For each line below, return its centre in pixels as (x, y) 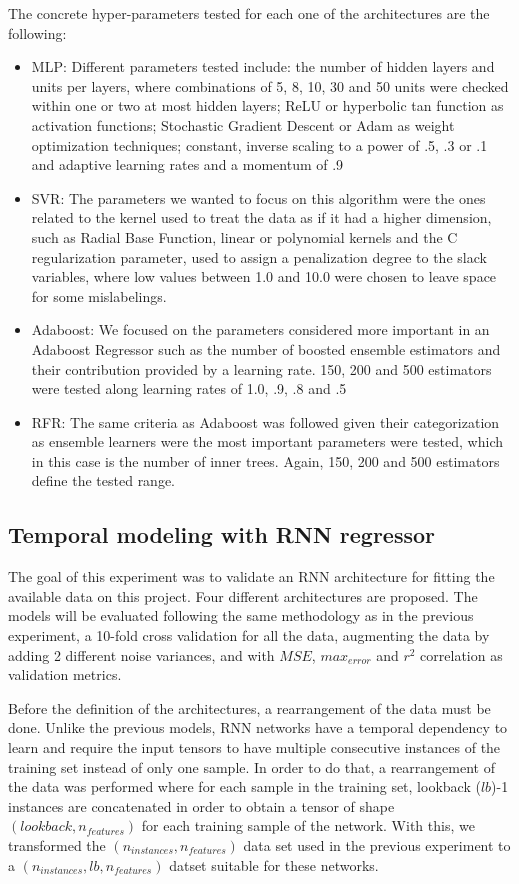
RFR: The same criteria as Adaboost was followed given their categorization (265, 421)
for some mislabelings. (99, 295)
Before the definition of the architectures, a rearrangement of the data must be (249, 707)
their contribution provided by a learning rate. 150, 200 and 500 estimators (261, 368)
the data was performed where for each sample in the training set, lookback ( (244, 786)
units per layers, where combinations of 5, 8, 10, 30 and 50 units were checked (270, 85)
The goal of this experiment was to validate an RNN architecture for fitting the (251, 576)
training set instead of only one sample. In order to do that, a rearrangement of (251, 766)
